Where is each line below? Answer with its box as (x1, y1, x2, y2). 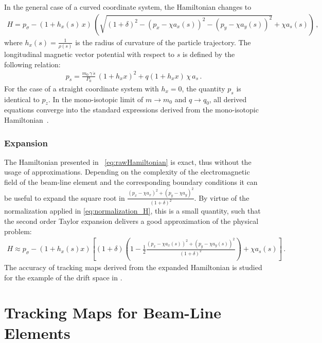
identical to (4, 93, 40, 104)
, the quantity (182, 83, 225, 93)
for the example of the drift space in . (4, 272, 122, 282)
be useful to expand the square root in (4, 192, 125, 203)
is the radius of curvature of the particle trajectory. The (75, 36, 251, 47)
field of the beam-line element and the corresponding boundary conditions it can (4, 177, 258, 187)
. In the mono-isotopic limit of (48, 93, 144, 104)
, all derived (209, 93, 247, 104)
